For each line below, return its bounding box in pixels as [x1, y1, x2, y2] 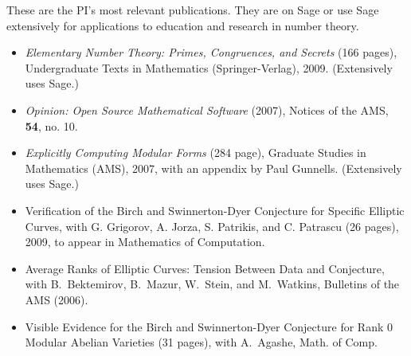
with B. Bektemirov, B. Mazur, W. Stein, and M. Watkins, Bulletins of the [25, 276, 400, 292]
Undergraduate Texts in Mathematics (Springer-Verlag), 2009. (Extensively [25, 59, 393, 76]
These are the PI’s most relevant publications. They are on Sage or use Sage [6, 2, 379, 18]
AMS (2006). [25, 291, 88, 307]
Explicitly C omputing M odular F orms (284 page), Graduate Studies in [25, 144, 366, 161]
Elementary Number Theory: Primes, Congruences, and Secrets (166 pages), [25, 44, 397, 61]
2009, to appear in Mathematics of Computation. [25, 233, 265, 250]
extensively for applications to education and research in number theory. [6, 17, 359, 33]
